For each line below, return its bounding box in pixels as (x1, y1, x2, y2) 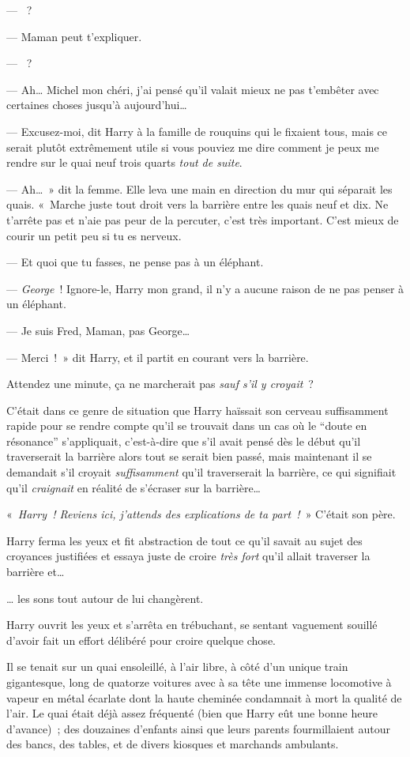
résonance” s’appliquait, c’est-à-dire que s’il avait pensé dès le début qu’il (6, 432, 361, 449)
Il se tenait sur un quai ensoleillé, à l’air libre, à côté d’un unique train (6, 658, 348, 675)
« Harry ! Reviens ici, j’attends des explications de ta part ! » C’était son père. (6, 506, 396, 522)
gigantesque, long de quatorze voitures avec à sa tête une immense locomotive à (6, 674, 392, 690)
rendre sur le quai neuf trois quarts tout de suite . (6, 154, 243, 171)
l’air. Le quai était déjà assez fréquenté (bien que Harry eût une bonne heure (6, 705, 378, 721)
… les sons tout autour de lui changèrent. (6, 589, 204, 606)
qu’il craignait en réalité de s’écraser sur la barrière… (6, 479, 261, 495)
